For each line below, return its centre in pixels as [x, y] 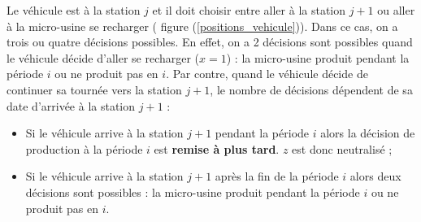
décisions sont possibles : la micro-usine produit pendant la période [193, 192]
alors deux [375, 176]
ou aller [396, 10]
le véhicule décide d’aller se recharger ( [103, 57]
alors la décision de [368, 133]
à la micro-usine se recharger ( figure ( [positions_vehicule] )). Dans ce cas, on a [202, 26]
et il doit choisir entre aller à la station [249, 10]
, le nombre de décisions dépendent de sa [311, 89]
